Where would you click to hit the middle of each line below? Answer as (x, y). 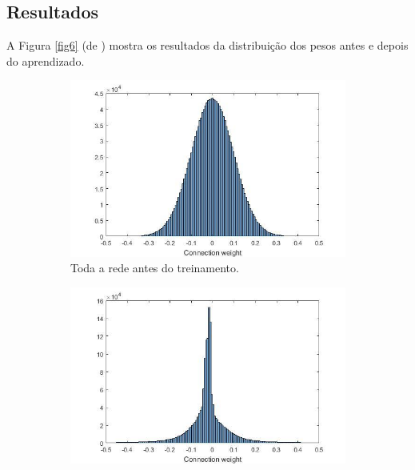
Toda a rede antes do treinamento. (155, 268)
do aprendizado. (46, 60)
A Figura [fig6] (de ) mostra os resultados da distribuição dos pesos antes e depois (207, 45)
